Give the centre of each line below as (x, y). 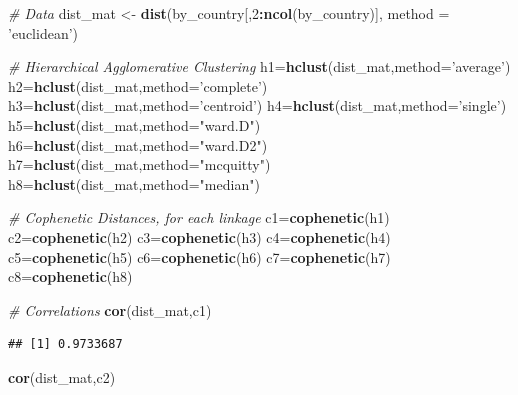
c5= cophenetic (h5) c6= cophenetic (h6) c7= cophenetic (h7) (199, 256)
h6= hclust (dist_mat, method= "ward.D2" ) (138, 144)
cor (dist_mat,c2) (62, 376)
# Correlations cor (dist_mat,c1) (110, 309)
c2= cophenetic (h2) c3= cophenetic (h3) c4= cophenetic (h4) (199, 236)
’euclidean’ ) (43, 32)
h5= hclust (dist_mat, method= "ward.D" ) (134, 124)
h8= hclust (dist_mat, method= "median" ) (134, 183)
